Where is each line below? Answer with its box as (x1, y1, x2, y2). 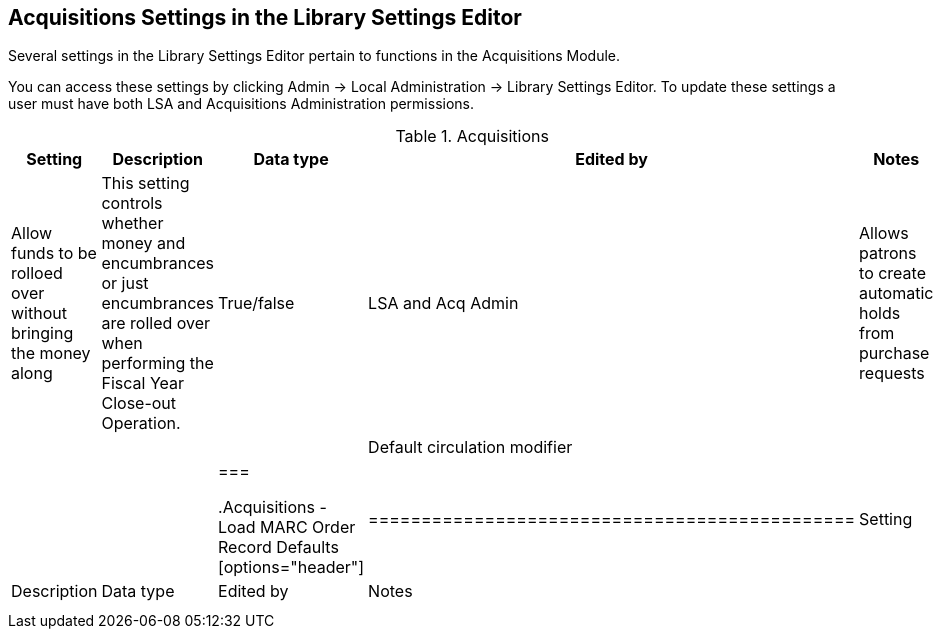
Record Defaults (218, 537, 339, 558)
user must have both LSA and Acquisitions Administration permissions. (8, 95, 475, 113)
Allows (859, 223, 909, 244)
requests (859, 363, 925, 384)
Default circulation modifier (368, 437, 573, 458)
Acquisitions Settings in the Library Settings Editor (8, 5, 522, 30)
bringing (11, 323, 74, 344)
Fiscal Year (101, 373, 185, 394)
